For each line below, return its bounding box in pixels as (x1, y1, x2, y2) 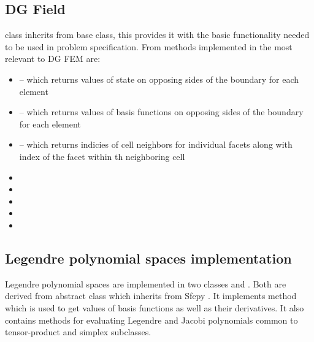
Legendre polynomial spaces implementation (5, 248, 292, 267)
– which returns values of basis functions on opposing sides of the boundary (19, 105, 304, 118)
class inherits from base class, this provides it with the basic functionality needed (5, 28, 310, 41)
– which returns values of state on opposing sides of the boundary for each (19, 72, 299, 85)
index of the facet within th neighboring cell (19, 150, 185, 162)
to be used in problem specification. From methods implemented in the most (5, 40, 293, 53)
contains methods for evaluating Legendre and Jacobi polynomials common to (5, 313, 298, 326)
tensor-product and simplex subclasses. (5, 325, 151, 338)
